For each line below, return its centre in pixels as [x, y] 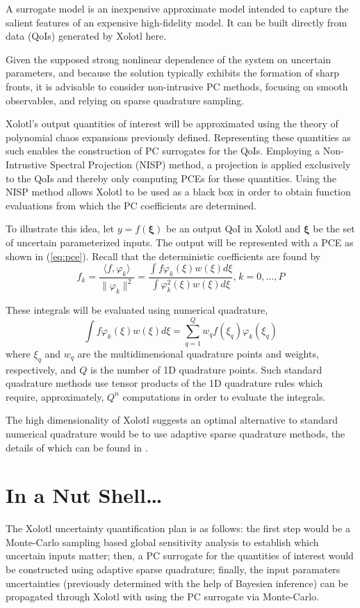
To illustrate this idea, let [60, 229]
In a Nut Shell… [84, 495]
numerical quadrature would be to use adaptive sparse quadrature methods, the [175, 433]
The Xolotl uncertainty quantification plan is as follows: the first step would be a [178, 528]
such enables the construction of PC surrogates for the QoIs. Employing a [163, 151]
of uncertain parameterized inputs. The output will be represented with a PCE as [180, 242]
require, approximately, [55, 396]
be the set [334, 229]
